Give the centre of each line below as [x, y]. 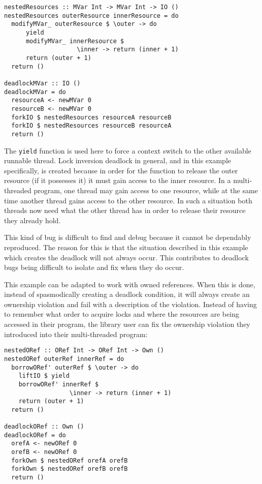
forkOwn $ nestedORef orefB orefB [70, 469]
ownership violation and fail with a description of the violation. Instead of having [130, 304]
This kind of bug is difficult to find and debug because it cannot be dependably [128, 237]
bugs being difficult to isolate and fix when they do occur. [94, 267]
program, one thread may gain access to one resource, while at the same [146, 190]
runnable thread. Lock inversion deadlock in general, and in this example [118, 160]
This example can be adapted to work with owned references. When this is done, [130, 284]
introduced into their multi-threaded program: [76, 334]
